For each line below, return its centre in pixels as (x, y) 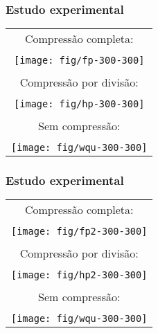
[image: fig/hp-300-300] (79, 104)
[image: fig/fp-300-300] (79, 61)
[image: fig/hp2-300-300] (79, 275)
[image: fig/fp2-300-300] (79, 232)
